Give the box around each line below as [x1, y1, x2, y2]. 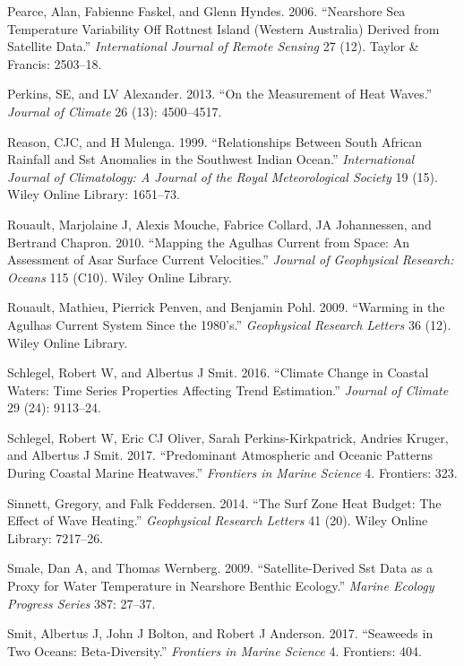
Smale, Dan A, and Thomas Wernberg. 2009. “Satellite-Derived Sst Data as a [7, 558, 433, 577]
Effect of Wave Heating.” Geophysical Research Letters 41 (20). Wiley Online [7, 511, 428, 530]
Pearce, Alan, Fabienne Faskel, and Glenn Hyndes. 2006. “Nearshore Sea [7, 2, 406, 20]
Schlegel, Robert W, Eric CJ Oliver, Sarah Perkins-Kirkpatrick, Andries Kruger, [7, 428, 449, 446]
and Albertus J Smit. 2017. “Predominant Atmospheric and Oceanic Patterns [7, 445, 434, 464]
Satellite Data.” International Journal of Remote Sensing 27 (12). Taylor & [7, 37, 419, 56]
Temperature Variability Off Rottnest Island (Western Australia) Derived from [7, 19, 440, 38]
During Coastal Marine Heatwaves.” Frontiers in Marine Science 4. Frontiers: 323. [7, 463, 458, 482]
